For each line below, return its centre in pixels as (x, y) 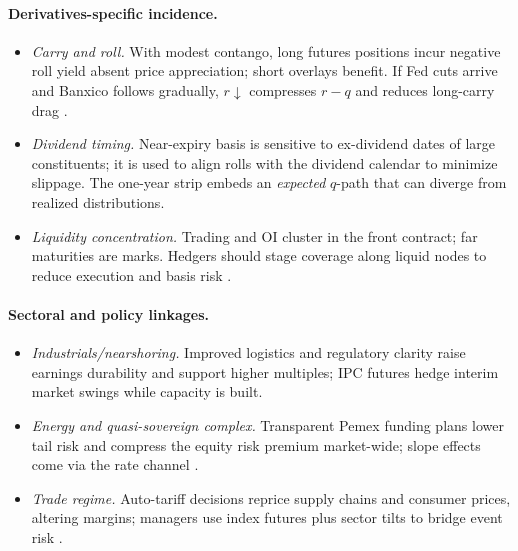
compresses (283, 89)
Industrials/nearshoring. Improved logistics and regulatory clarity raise (248, 352)
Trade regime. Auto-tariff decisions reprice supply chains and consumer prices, (271, 497)
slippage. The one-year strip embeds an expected (178, 182)
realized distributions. (98, 201)
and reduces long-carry (425, 89)
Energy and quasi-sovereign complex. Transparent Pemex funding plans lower (267, 424)
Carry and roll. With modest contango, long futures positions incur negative (266, 50)
